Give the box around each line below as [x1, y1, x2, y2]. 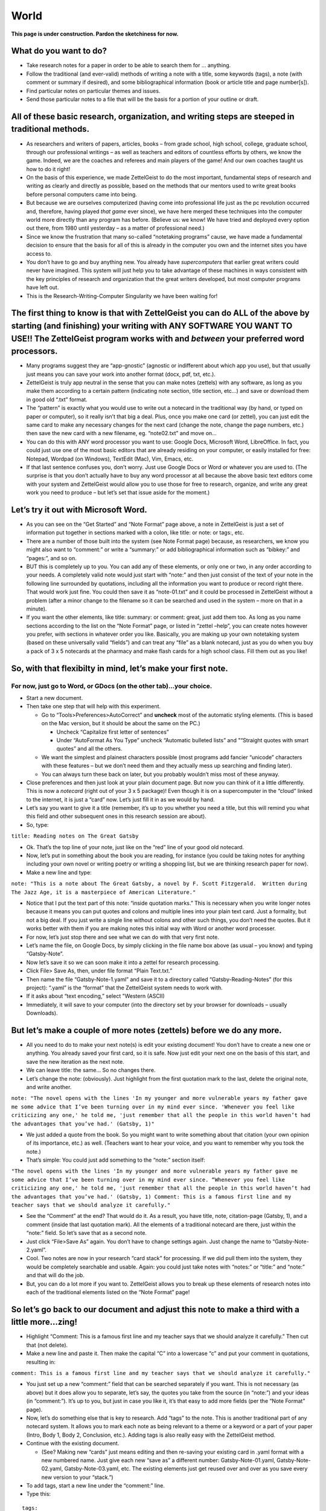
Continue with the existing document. [26, 1440, 120, 1447]
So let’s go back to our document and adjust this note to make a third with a [11, 1304, 300, 1315]
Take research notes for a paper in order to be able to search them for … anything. [26, 62, 231, 69]
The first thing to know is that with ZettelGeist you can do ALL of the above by [11, 308, 310, 319]
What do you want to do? [11, 46, 107, 56]
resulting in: [26, 1358, 56, 1365]
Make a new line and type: [26, 869, 92, 876]
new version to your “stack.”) [41, 1474, 114, 1481]
